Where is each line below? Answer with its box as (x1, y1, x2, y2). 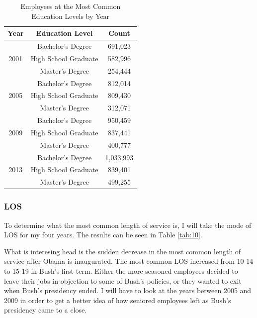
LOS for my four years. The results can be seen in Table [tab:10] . (4, 229, 202, 240)
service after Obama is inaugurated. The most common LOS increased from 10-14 (4, 256, 254, 266)
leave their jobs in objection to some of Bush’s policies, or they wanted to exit (4, 275, 242, 286)
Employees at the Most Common (20, 1, 121, 11)
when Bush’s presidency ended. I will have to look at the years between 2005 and (4, 285, 252, 296)
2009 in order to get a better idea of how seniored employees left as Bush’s (4, 295, 231, 305)
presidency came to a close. (4, 305, 87, 315)
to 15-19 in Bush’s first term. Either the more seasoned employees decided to (4, 266, 238, 276)
